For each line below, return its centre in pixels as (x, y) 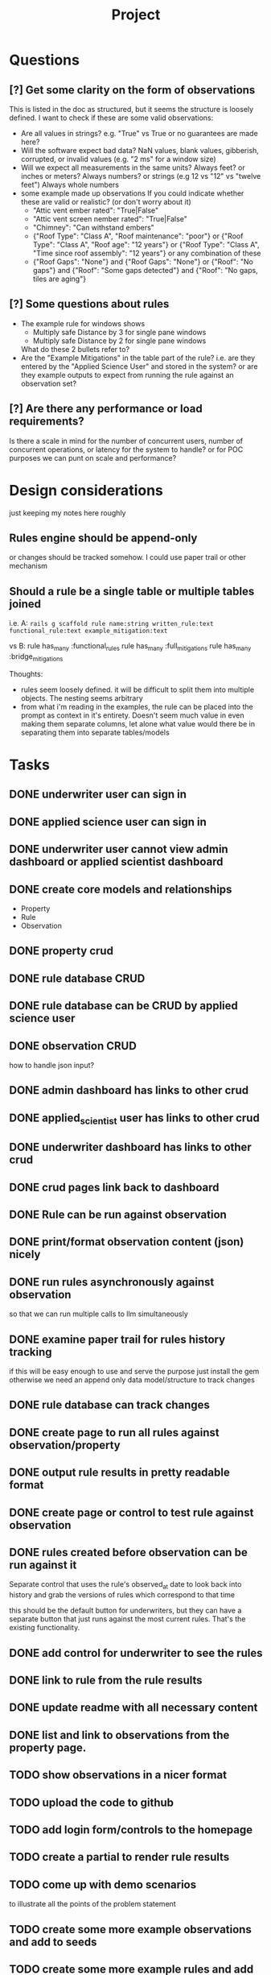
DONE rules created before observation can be (128, 1553)
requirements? (47, 422)
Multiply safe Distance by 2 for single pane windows (119, 341)
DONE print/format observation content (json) (127, 1242)
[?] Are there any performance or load (106, 409)
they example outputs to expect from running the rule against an (127, 375)
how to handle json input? (52, 1065)
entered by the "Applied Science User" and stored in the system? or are (139, 366)
